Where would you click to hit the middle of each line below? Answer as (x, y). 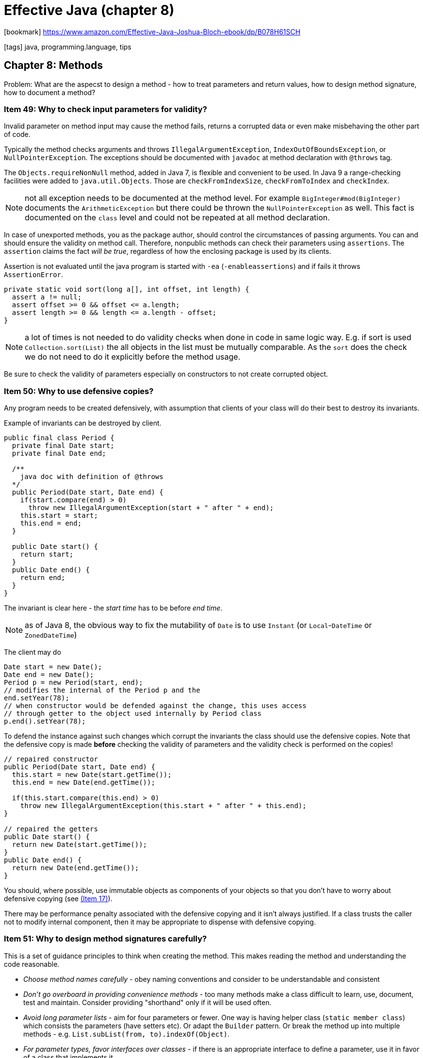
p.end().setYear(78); (45, 721)
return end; (43, 578)
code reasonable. (32, 964)
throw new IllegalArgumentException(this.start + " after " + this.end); (163, 806)
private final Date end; (59, 454)
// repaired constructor (51, 759)
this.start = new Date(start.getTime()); (92, 775)
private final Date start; (63, 446)
